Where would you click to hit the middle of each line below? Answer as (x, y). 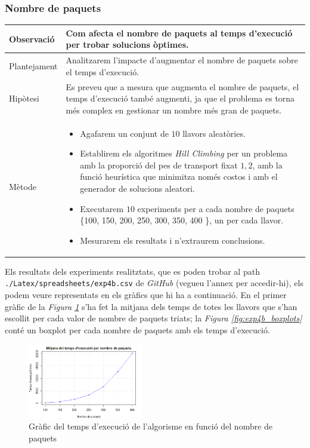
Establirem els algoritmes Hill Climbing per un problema (184, 153)
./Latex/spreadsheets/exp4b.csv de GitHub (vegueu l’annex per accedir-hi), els (154, 283)
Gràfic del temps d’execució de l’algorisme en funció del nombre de (151, 426)
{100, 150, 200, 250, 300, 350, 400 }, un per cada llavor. (182, 220)
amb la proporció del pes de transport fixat (159, 165)
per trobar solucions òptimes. (127, 45)
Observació (32, 39)
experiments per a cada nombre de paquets (216, 208)
